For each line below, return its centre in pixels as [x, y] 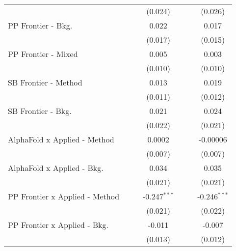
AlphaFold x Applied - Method [61, 139]
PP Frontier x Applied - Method [64, 196]
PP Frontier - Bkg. [40, 25]
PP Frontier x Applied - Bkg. [58, 225]
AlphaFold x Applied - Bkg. [56, 168]
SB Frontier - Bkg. [40, 111]
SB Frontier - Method [45, 82]
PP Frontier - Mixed [43, 54]
